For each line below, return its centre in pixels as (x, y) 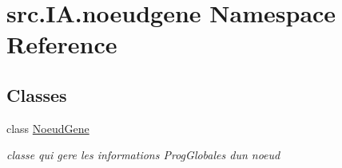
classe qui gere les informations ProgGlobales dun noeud (143, 155)
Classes (37, 94)
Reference (62, 44)
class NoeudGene (48, 128)
